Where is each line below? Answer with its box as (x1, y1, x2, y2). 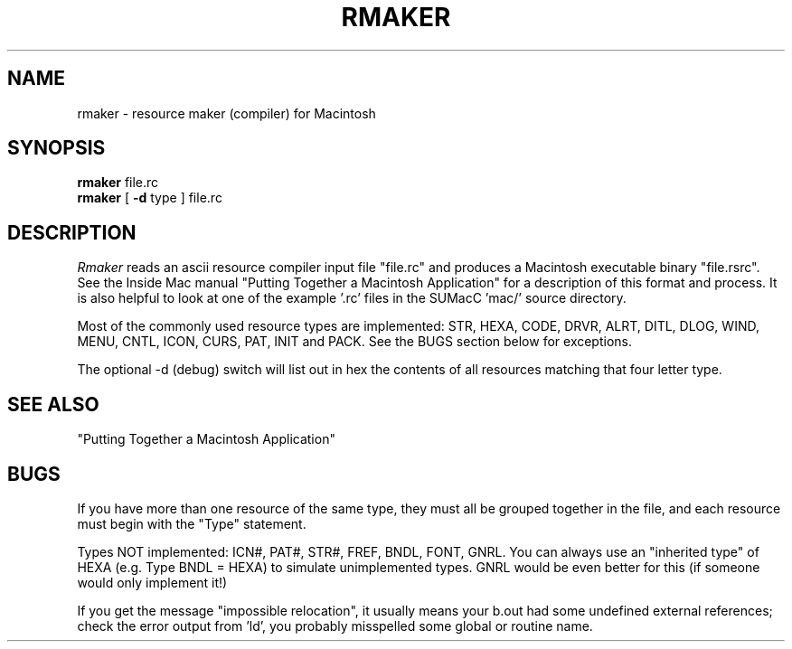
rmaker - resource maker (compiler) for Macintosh (77, 105, 376, 121)
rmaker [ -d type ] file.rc (77, 190, 222, 206)
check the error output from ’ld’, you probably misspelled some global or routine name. (77, 617, 593, 634)
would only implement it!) (77, 574, 228, 590)
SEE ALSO (7, 392, 99, 416)
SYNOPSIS (7, 136, 106, 160)
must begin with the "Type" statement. (77, 515, 306, 531)
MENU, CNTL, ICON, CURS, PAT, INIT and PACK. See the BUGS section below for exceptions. (77, 334, 632, 350)
